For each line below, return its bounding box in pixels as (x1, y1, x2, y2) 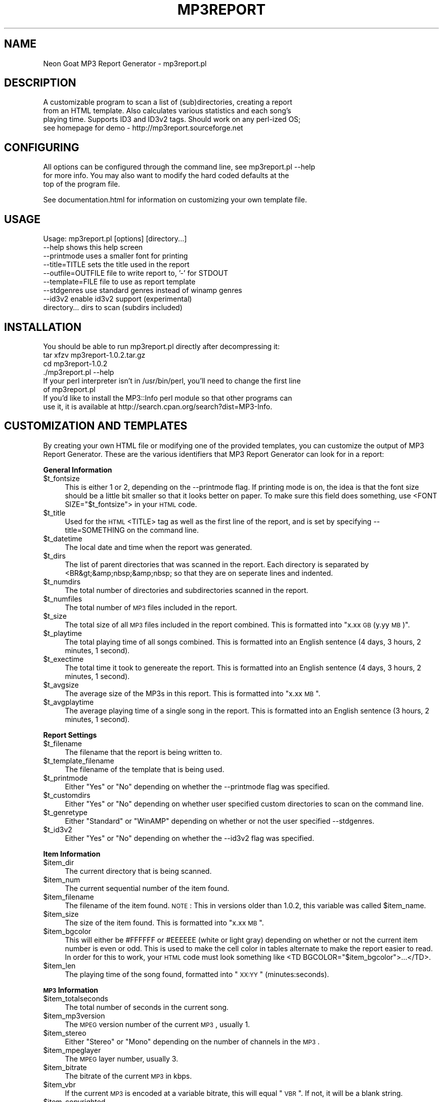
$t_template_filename (43, 756, 114, 765)
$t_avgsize (43, 680, 79, 689)
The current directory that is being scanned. (65, 866, 212, 875)
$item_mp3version (43, 1011, 105, 1020)
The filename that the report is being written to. (65, 747, 222, 756)
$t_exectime (43, 654, 84, 663)
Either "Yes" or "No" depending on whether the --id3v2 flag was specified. (65, 833, 315, 842)
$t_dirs (43, 551, 66, 560)
